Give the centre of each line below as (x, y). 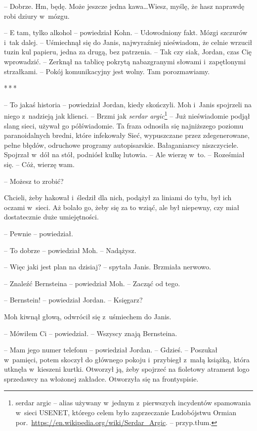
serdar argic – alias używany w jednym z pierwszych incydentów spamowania (133, 403)
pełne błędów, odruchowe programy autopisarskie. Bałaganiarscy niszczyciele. (121, 145)
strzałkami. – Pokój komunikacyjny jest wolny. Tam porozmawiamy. (107, 71)
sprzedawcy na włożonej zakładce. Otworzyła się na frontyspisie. (101, 378)
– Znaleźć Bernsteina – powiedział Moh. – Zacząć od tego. (92, 283)
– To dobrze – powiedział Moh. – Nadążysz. (70, 250)
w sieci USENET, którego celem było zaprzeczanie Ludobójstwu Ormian (126, 412)
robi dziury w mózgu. (37, 16)
